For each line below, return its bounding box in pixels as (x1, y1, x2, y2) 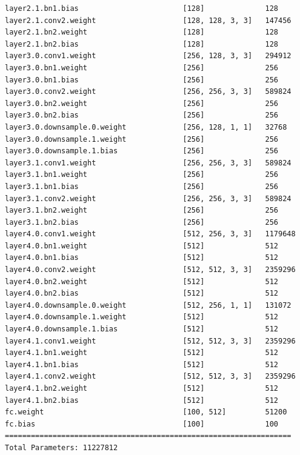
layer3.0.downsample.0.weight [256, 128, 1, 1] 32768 (5, 122, 287, 131)
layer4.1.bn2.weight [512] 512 (5, 384, 279, 393)
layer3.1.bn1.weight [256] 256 (5, 170, 279, 179)
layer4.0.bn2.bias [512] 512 (5, 289, 279, 298)
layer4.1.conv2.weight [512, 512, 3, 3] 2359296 (5, 372, 296, 381)
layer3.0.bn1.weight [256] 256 (5, 63, 279, 72)
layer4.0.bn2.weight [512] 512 (5, 277, 279, 286)
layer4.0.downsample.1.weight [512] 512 (5, 313, 279, 322)
